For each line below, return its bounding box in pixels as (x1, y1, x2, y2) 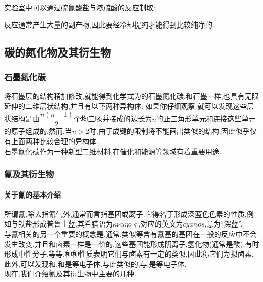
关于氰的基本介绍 (4, 189, 61, 200)
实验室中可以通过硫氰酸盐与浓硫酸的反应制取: (4, 2, 155, 12)
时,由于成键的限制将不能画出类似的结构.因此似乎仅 (89, 126, 257, 136)
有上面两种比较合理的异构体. (4, 136, 98, 147)
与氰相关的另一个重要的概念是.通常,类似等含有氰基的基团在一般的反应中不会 (4, 229, 257, 239)
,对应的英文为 (138, 218, 183, 229)
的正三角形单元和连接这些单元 (156, 113, 256, 124)
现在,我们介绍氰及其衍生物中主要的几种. (4, 268, 136, 279)
